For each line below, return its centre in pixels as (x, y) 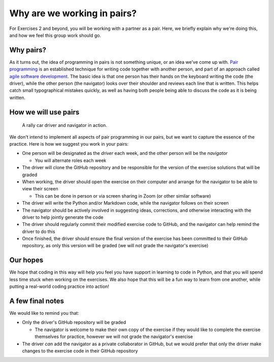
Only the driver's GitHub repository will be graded (74, 322)
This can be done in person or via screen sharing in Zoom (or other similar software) (123, 196)
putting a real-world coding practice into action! (59, 286)
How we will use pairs (44, 112)
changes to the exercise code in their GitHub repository (80, 351)
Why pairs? (28, 50)
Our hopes (26, 260)
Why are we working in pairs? (73, 13)
